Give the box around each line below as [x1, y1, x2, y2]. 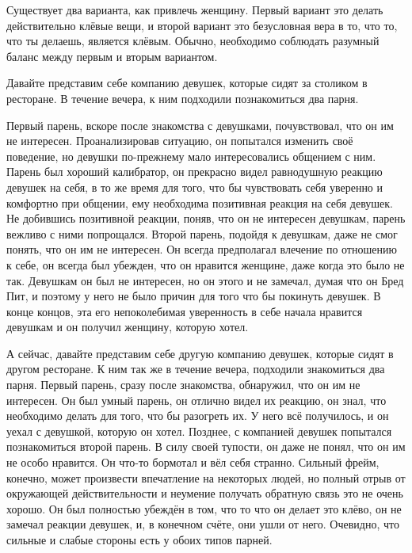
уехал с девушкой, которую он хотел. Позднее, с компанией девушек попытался [6, 422, 392, 439]
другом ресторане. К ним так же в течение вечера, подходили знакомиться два [6, 360, 385, 377]
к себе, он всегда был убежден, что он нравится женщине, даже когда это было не [6, 256, 405, 273]
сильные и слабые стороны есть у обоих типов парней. [6, 532, 273, 547]
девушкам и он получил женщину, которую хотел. [6, 318, 249, 335]
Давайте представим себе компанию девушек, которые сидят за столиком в [6, 74, 368, 91]
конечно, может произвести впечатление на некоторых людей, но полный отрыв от [6, 469, 406, 486]
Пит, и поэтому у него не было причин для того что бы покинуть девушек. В [6, 288, 381, 304]
